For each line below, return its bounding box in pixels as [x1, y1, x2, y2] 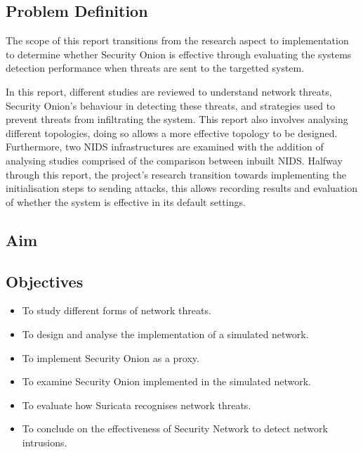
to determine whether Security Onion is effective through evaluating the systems [6, 46, 352, 61]
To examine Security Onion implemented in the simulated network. [22, 374, 312, 389]
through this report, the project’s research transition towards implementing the [6, 167, 346, 181]
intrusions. [22, 434, 67, 449]
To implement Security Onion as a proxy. [22, 350, 199, 365]
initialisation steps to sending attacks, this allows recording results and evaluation [6, 181, 357, 195]
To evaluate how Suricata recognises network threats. [22, 397, 251, 412]
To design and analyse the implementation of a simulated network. [22, 326, 309, 341]
